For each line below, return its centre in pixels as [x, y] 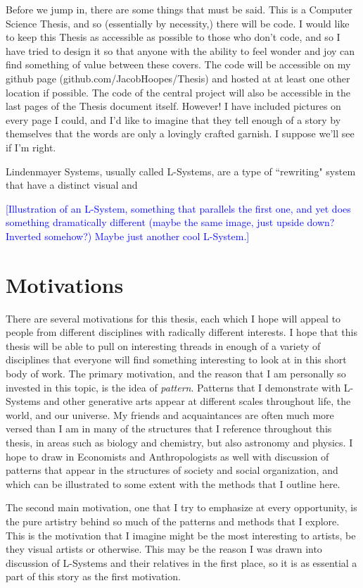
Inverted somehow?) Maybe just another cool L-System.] [128, 236]
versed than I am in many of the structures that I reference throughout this [169, 429]
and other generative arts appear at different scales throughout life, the [197, 401]
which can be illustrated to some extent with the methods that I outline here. [173, 483]
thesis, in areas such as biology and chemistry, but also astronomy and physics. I [179, 442]
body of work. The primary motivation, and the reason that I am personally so [176, 373]
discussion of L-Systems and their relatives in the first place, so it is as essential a [181, 562]
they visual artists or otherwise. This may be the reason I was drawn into [164, 549]
